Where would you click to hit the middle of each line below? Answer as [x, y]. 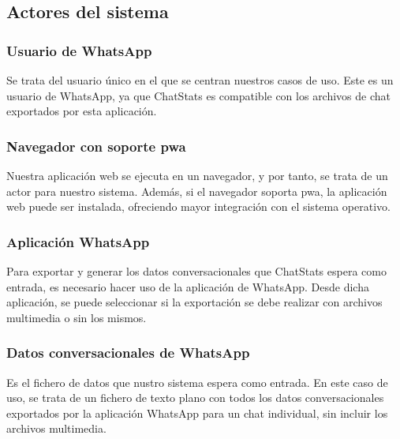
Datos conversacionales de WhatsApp [128, 353]
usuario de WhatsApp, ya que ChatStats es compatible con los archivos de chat [199, 95]
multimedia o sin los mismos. [77, 317]
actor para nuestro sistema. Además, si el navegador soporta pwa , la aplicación [197, 191]
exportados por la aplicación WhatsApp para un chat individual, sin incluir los [197, 413]
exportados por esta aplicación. [82, 111]
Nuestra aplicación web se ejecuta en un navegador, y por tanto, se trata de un [197, 175]
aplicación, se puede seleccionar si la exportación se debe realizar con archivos [194, 302]
